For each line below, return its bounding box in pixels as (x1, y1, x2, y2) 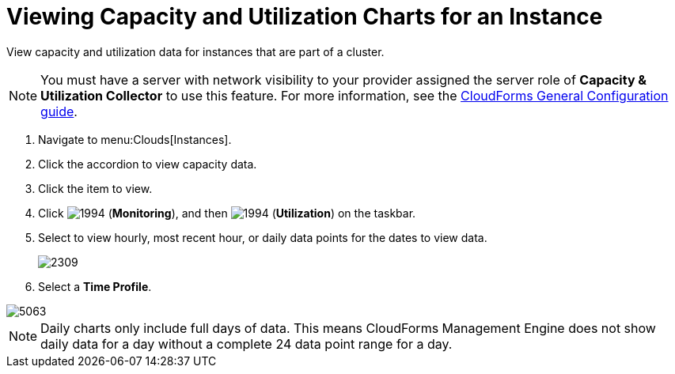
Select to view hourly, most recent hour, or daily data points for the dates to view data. (38, 230, 487, 244)
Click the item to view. (38, 181, 153, 195)
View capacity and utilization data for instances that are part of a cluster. (6, 44, 385, 59)
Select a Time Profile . (38, 279, 152, 293)
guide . (40, 103, 78, 119)
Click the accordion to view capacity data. (38, 157, 257, 171)
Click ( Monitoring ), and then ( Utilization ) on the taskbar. (38, 206, 416, 220)
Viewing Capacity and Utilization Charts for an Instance (6, 3, 603, 30)
